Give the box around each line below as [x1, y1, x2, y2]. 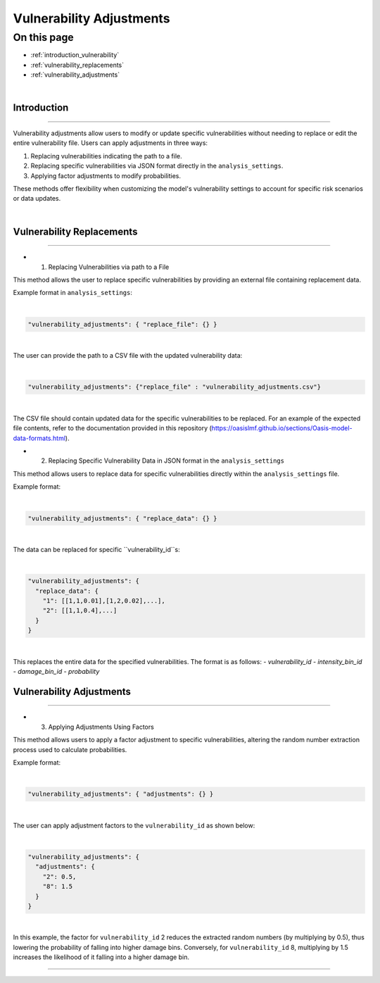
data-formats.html [13, 434, 66, 442]
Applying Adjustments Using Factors [48, 722, 154, 731]
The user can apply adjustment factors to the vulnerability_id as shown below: [13, 821, 255, 829]
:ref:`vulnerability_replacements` [30, 61, 125, 69]
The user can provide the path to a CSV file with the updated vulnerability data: [13, 351, 243, 360]
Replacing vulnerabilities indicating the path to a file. [30, 151, 182, 160]
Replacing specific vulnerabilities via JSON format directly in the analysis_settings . [30, 162, 284, 170]
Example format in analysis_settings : [13, 289, 133, 297]
